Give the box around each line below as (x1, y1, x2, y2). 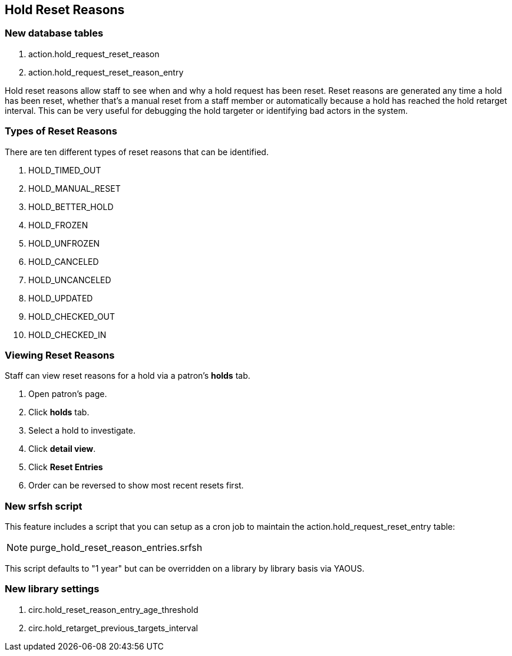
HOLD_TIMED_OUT (28, 165, 101, 175)
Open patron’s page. (28, 389, 107, 399)
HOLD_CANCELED (28, 256, 99, 267)
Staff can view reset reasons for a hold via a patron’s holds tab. (5, 370, 250, 381)
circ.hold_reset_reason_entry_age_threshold (28, 604, 199, 615)
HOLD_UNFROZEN (28, 238, 100, 248)
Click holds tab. (28, 407, 90, 418)
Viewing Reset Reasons (5, 349, 115, 361)
